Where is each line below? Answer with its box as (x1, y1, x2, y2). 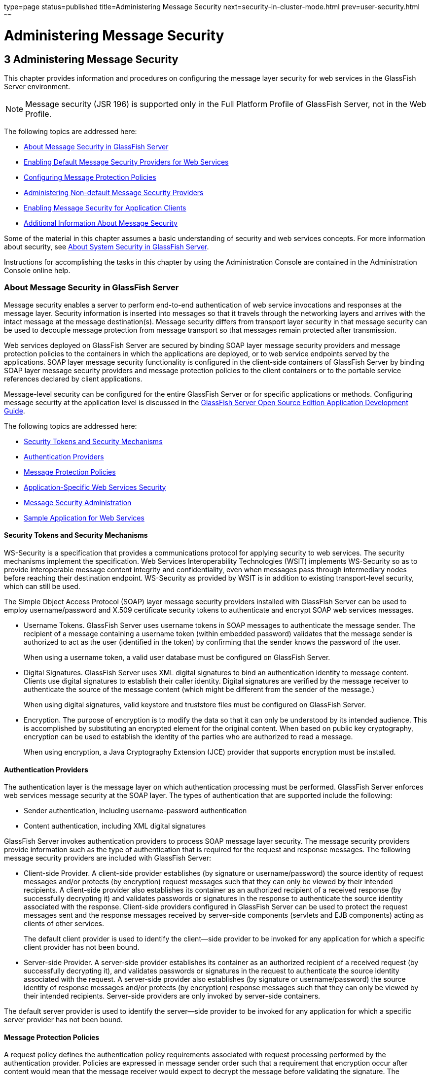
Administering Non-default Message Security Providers (24, 188, 204, 197)
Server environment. (4, 82, 71, 91)
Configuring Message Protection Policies (24, 173, 156, 181)
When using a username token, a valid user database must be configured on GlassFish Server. (24, 653, 330, 661)
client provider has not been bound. (24, 943, 140, 952)
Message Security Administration (24, 498, 132, 507)
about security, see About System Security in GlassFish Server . (4, 242, 209, 251)
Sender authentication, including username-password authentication (24, 806, 247, 815)
